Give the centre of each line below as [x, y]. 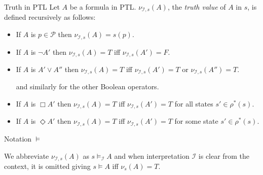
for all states [194, 103]
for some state [196, 121]
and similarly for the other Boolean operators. [87, 86]
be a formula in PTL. [103, 7]
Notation [18, 138]
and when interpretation [152, 155]
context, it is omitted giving [47, 166]
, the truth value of [197, 7]
